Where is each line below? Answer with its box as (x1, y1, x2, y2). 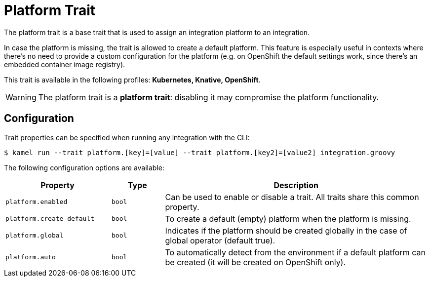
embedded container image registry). (4, 60, 125, 69)
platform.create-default (5, 215, 95, 223)
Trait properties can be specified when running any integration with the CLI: (4, 133, 250, 142)
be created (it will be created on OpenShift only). (165, 257, 346, 267)
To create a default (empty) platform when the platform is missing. (165, 213, 411, 224)
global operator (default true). (165, 235, 275, 245)
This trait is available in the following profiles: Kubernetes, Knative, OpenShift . (4, 75, 261, 84)
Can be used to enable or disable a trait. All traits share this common (165, 192, 419, 202)
